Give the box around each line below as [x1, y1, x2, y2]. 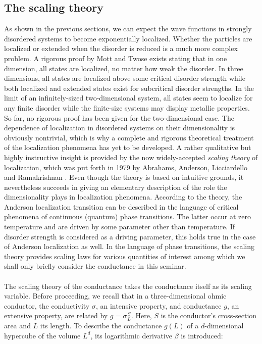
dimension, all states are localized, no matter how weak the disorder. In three [4, 63, 243, 73]
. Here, [131, 310, 152, 321]
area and [4, 320, 31, 331]
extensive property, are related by [4, 310, 108, 321]
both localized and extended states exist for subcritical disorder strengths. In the [4, 82, 254, 93]
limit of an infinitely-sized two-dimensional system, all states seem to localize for [4, 92, 253, 103]
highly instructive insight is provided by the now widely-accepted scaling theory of [4, 152, 258, 162]
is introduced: [181, 330, 223, 340]
